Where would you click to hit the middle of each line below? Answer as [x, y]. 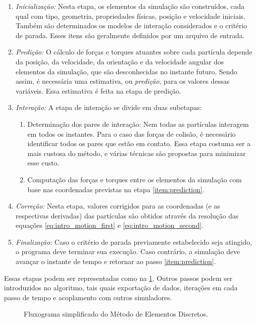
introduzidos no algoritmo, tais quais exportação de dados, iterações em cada [121, 288]
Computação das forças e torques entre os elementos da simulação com [135, 179]
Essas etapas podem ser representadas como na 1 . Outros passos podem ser [118, 278]
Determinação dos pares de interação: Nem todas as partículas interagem [138, 124]
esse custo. [43, 163]
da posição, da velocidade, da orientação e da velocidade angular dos [120, 61]
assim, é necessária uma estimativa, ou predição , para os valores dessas [123, 81]
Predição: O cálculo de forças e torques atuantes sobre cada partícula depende [134, 52]
